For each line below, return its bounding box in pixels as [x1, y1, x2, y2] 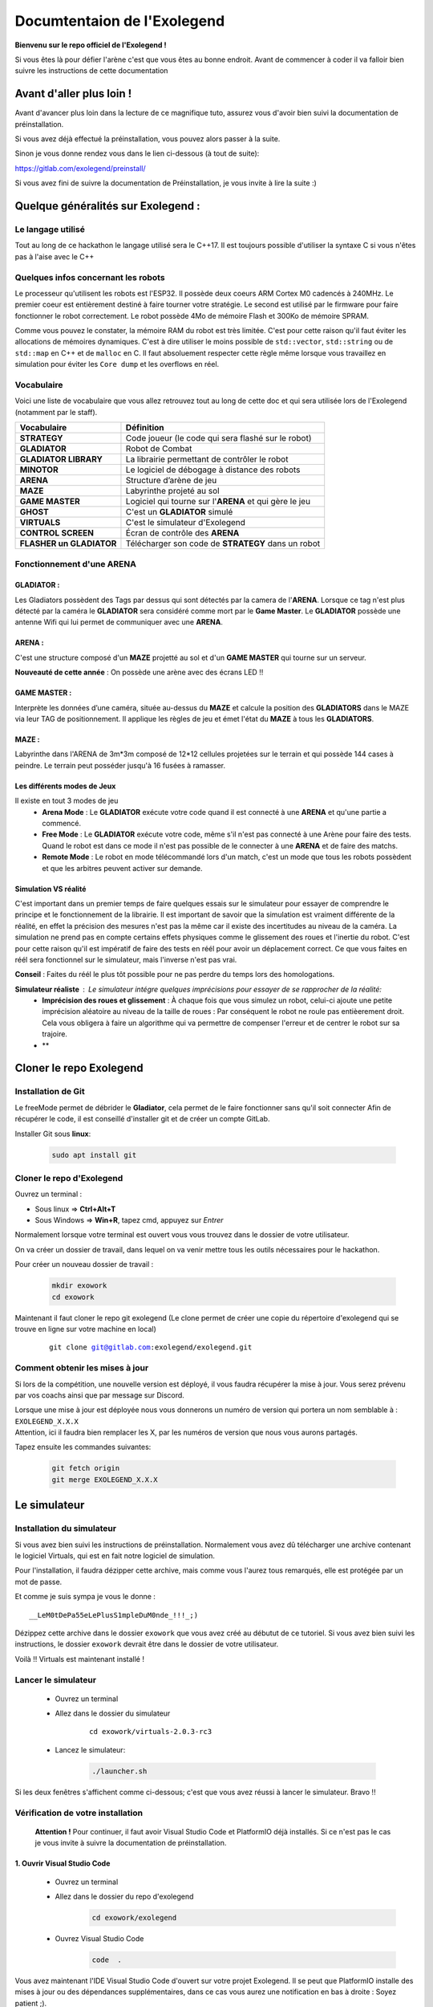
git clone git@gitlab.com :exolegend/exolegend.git [49, 1343, 253, 1352]
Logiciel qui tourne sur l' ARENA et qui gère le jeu [125, 496, 311, 507]
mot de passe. [14, 1577, 63, 1586]
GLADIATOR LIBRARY [19, 454, 103, 465]
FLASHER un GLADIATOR [19, 538, 117, 549]
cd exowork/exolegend [91, 1913, 177, 1922]
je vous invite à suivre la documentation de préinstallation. [34, 1838, 227, 1848]
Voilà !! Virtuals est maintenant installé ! [14, 1654, 144, 1663]
